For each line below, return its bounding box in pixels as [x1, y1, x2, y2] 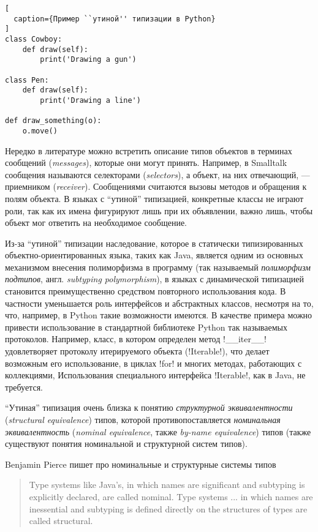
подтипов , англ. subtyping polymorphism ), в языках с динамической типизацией [5, 272, 304, 285]
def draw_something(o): [5, 116, 102, 126]
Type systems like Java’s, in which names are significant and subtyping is [29, 478, 305, 491]
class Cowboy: [5, 34, 62, 43]
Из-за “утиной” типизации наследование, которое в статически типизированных [5, 236, 303, 249]
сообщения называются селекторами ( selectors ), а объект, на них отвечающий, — [5, 168, 310, 181]
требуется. [5, 380, 43, 393]
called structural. [29, 514, 93, 527]
